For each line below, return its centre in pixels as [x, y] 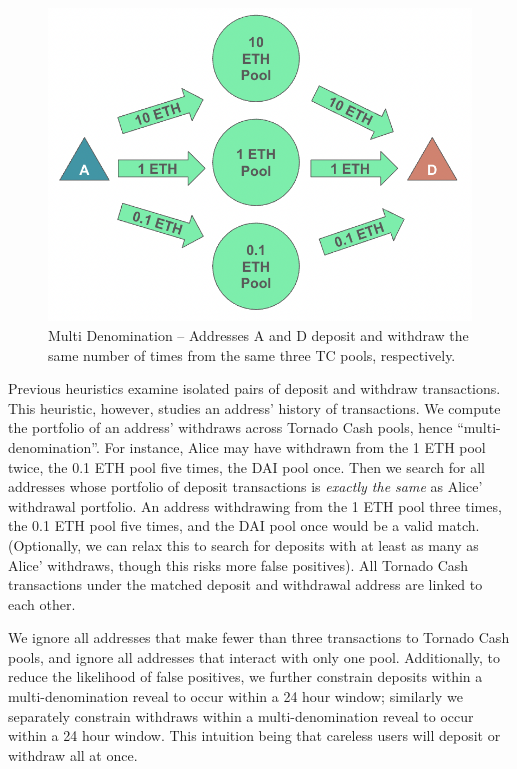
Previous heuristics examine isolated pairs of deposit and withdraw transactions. [254, 388]
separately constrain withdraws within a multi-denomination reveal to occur [241, 715]
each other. [42, 603]
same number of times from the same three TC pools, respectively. [252, 354]
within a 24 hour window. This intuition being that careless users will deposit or [254, 735]
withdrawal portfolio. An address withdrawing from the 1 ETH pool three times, [255, 505]
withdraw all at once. [73, 754]
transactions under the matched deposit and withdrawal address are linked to [245, 584]
